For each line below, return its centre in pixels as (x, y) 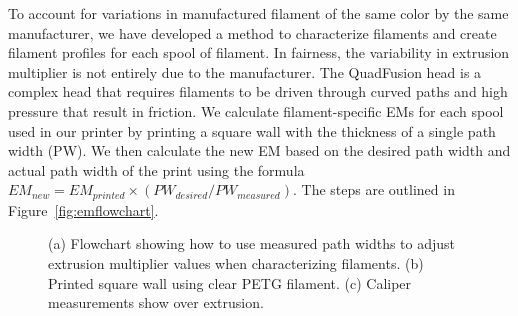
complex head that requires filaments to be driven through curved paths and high (258, 91)
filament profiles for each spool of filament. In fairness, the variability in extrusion (259, 52)
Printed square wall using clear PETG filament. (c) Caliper (230, 282)
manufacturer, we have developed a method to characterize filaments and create (252, 32)
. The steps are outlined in (373, 189)
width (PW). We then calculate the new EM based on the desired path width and (259, 150)
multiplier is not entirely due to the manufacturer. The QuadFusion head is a (245, 71)
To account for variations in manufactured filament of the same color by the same (258, 13)
